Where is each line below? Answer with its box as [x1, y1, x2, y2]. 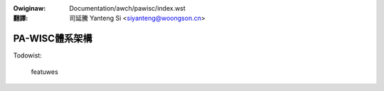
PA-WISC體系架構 [13, 33, 92, 45]
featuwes [31, 68, 58, 76]
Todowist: [13, 51, 42, 60]
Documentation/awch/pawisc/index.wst [69, 4, 186, 12]
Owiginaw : [13, 4, 46, 12]
